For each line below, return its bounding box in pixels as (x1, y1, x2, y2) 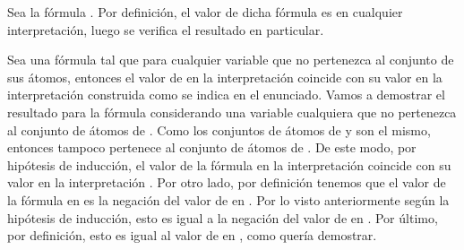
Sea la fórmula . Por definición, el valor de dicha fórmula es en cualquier (7, 3, 403, 21)
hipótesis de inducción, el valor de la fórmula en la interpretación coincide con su (7, 155, 451, 174)
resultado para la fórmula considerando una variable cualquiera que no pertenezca (7, 102, 457, 121)
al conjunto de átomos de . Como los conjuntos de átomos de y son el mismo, (7, 120, 431, 139)
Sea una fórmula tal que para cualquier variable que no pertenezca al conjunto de (7, 50, 454, 69)
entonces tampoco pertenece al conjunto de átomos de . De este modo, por (7, 138, 417, 157)
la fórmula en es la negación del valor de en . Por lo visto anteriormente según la (7, 190, 450, 209)
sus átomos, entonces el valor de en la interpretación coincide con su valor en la (7, 67, 443, 86)
